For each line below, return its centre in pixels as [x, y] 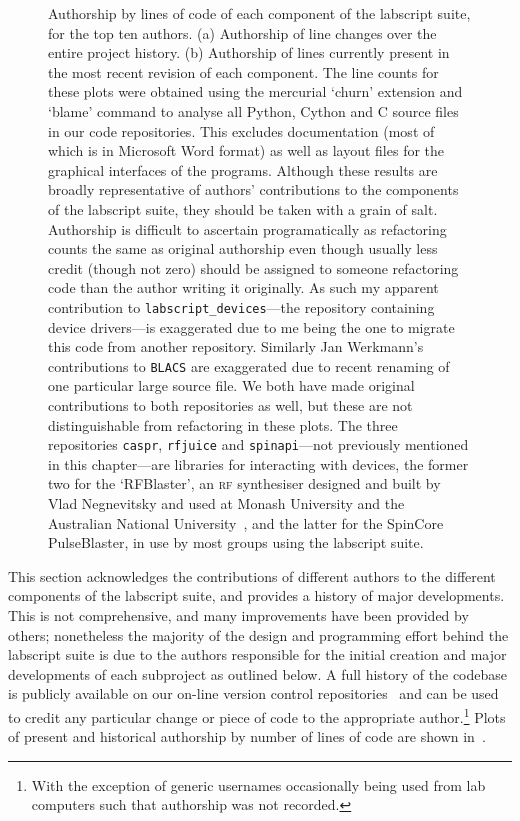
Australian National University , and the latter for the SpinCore [246, 522]
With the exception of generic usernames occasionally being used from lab [258, 784]
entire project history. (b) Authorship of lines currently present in [249, 52]
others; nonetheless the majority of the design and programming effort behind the [258, 634]
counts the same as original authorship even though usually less [243, 248]
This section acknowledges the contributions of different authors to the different [252, 575]
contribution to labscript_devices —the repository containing [241, 306]
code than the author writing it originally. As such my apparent [243, 287]
